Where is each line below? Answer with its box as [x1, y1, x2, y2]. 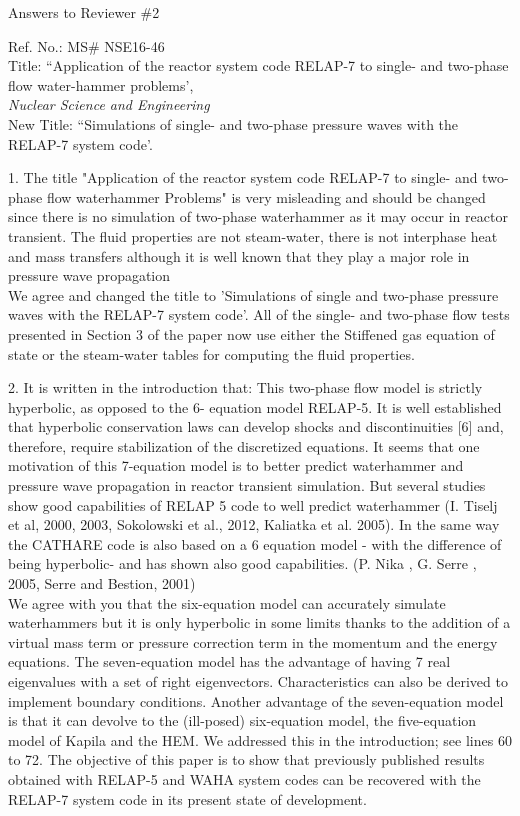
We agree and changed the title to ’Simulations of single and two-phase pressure [8, 284, 499, 305]
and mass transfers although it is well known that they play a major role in [8, 245, 470, 266]
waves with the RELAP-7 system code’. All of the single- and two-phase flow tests [8, 304, 510, 325]
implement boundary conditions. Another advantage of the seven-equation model [8, 690, 504, 711]
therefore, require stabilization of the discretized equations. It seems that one [8, 435, 480, 456]
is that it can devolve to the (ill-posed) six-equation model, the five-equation [8, 710, 477, 731]
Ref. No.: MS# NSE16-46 [8, 35, 165, 56]
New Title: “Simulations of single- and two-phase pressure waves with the [8, 113, 459, 134]
